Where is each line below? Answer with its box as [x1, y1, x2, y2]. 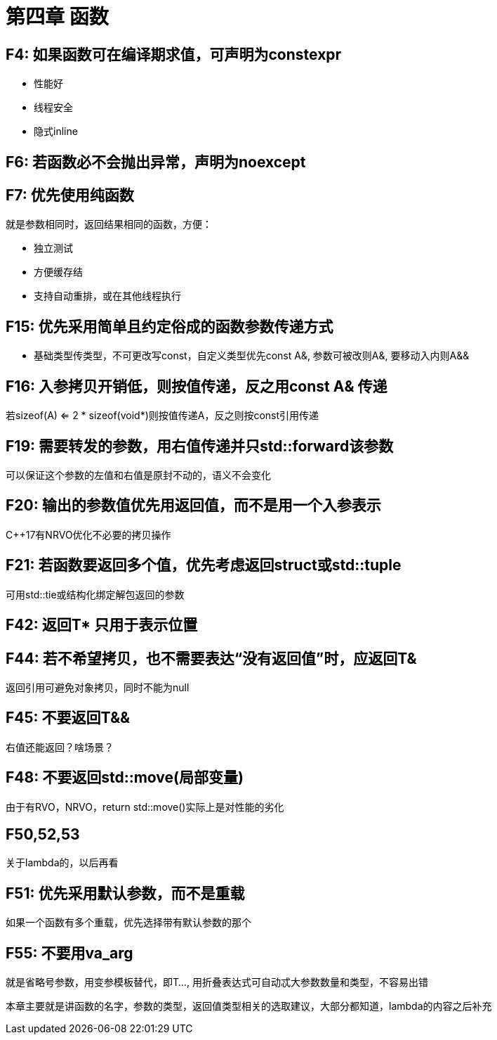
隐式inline [34, 125, 78, 138]
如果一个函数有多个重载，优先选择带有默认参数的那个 [6, 916, 251, 929]
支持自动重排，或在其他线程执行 [34, 290, 181, 302]
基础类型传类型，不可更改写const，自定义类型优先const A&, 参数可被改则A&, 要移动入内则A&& [34, 349, 470, 362]
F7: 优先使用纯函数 [6, 186, 134, 205]
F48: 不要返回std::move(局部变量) [6, 769, 244, 787]
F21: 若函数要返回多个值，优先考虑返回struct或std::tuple [6, 556, 402, 574]
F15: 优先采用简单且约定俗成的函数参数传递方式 [6, 317, 333, 335]
